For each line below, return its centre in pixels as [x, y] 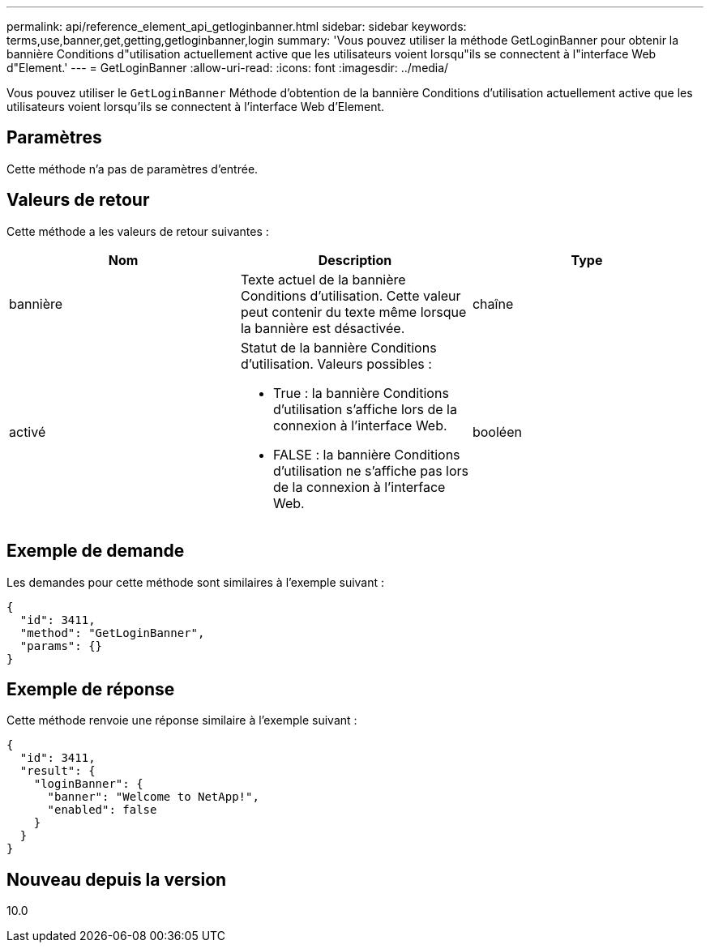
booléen [497, 432]
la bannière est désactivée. [323, 328]
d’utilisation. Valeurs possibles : [336, 363]
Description [355, 260]
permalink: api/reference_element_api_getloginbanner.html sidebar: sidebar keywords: [237, 26]
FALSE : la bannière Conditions [366, 454]
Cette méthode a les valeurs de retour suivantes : [138, 231]
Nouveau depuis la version [117, 879]
